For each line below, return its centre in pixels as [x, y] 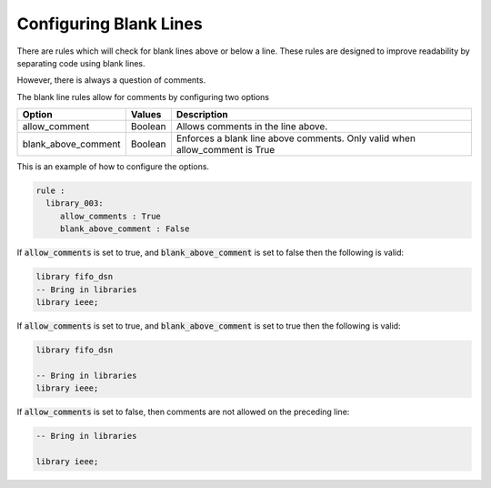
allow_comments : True [110, 216]
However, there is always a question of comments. [111, 80]
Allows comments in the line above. [252, 127]
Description [202, 115]
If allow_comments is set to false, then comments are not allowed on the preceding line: [183, 412]
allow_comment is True [225, 150]
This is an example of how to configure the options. [113, 167]
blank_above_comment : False [125, 229]
